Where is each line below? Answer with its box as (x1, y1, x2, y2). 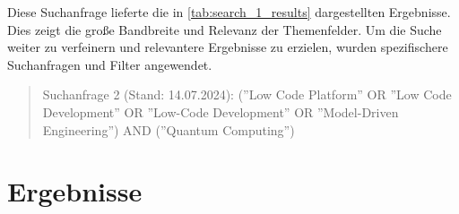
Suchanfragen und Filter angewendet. (7, 55, 212, 73)
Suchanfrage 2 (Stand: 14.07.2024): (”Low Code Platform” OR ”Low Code (42, 85, 452, 104)
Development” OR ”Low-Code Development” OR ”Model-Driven (42, 102, 399, 121)
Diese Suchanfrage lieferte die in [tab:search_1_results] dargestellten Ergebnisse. (7, 3, 451, 21)
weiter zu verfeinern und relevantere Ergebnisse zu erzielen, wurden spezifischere (7, 38, 448, 56)
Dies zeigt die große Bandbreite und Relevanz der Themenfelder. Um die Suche (7, 20, 442, 39)
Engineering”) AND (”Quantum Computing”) (42, 120, 295, 139)
